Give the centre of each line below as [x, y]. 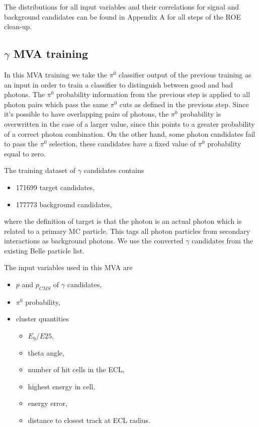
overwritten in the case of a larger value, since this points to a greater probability [129, 123]
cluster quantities [42, 319]
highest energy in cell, [62, 386]
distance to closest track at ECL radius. [89, 420]
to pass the [21, 144]
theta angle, [46, 352]
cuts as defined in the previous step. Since [184, 104]
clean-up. [18, 26]
